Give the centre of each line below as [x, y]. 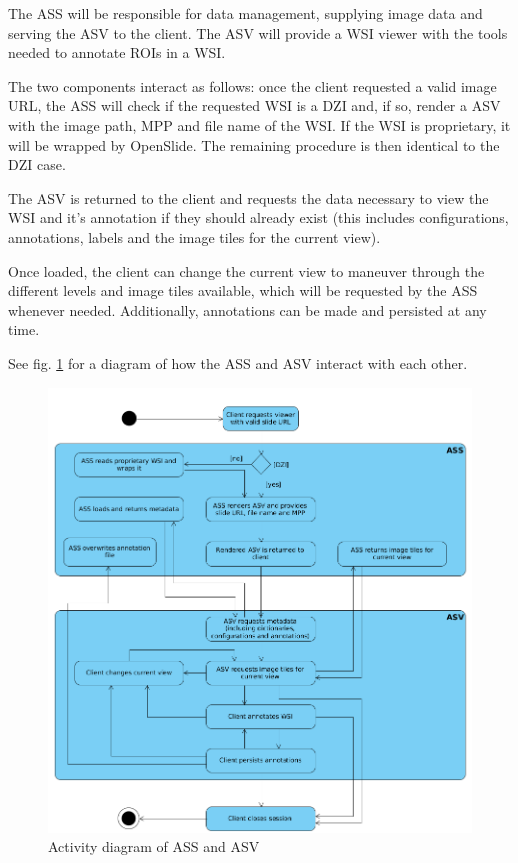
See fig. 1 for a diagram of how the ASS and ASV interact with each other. [238, 362]
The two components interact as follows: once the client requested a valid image [252, 85]
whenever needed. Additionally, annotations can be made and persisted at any [247, 309]
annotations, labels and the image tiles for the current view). [194, 236]
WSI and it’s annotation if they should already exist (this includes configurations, [258, 217]
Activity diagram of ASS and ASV [154, 846]
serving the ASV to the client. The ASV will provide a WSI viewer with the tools [258, 32]
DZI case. [37, 164]
